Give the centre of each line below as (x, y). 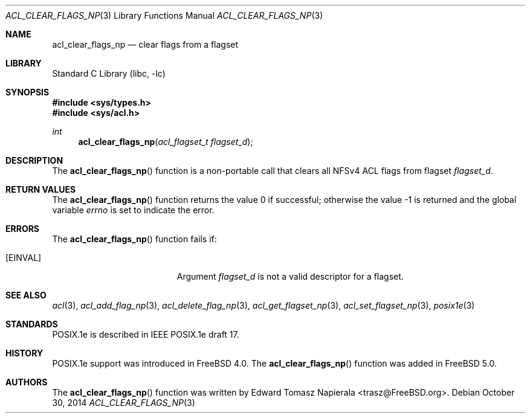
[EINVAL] (24, 258)
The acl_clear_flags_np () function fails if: (134, 239)
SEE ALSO (26, 295)
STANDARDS (32, 324)
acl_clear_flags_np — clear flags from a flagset (145, 44)
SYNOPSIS (27, 92)
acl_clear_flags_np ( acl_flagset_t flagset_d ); (166, 142)
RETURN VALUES (41, 189)
